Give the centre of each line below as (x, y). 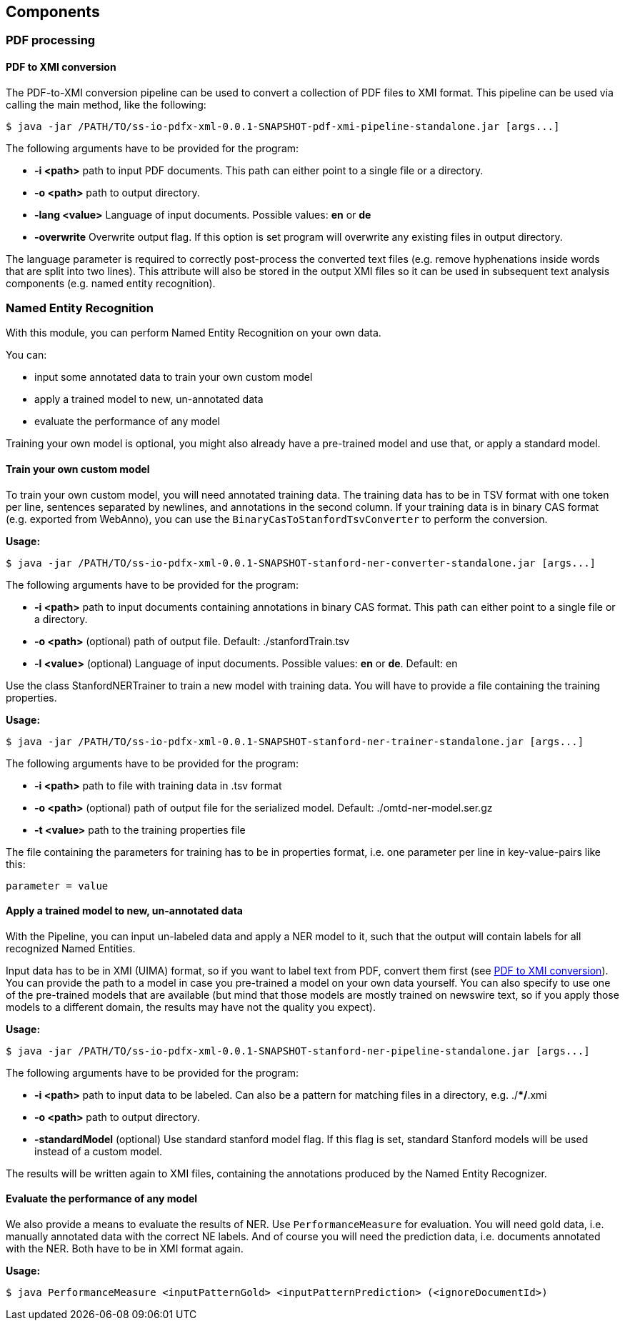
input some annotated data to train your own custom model (174, 377)
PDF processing (51, 40)
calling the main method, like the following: (106, 104)
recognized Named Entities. (71, 948)
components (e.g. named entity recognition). (111, 283)
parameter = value (57, 886)
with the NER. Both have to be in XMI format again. (125, 1249)
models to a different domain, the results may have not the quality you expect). (191, 1007)
